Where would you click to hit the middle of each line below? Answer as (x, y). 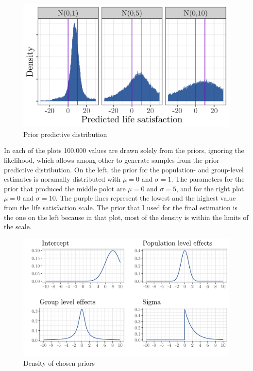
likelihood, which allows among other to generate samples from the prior (112, 160)
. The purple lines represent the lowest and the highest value (146, 198)
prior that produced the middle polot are (65, 188)
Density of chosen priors (59, 363)
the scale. (18, 227)
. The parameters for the (208, 179)
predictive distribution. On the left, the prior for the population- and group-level (124, 169)
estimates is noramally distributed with (62, 179)
